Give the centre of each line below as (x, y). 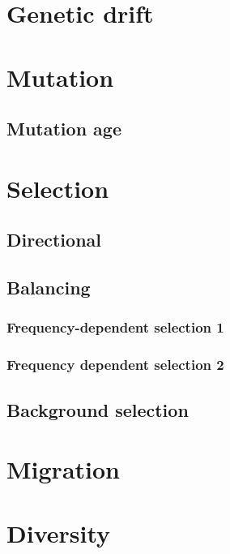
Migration (63, 469)
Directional (54, 240)
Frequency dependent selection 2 (115, 365)
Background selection (98, 409)
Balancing (49, 288)
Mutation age (64, 129)
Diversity (59, 533)
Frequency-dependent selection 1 (115, 327)
